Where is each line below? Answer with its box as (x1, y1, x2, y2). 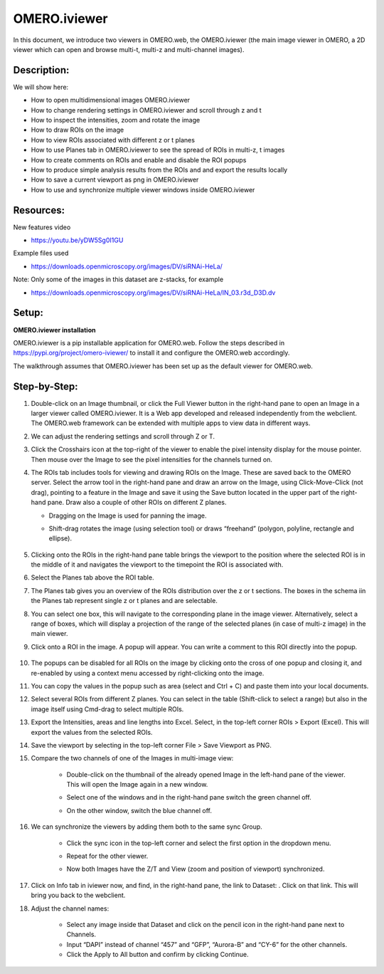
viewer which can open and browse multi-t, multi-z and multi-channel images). (13, 45, 245, 53)
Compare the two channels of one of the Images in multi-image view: (31, 754, 234, 763)
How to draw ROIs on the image (31, 125, 124, 135)
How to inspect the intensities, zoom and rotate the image (31, 116, 201, 125)
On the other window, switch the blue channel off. (66, 806, 213, 815)
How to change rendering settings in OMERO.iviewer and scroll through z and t (31, 105, 262, 114)
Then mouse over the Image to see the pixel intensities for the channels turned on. (31, 455, 273, 464)
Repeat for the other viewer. (66, 852, 149, 861)
